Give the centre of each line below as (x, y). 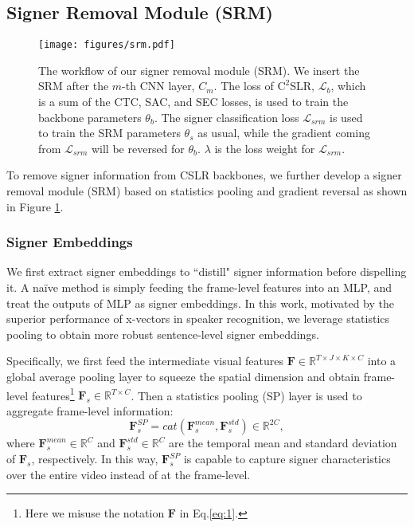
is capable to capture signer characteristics (287, 459)
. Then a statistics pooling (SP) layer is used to (246, 395)
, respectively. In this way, (95, 459)
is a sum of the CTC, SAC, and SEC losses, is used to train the (193, 102)
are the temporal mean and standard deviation (283, 443)
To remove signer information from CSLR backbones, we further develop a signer (204, 175)
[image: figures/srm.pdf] (107, 45)
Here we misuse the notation (95, 513)
